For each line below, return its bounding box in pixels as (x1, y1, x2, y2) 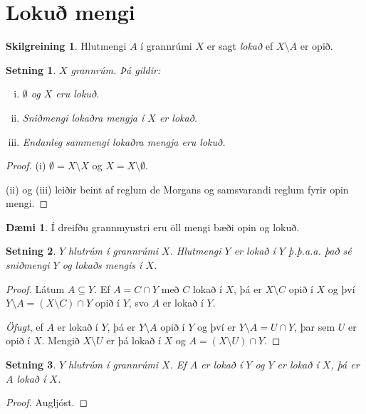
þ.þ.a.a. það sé (288, 243, 352, 258)
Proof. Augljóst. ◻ (6, 395, 88, 410)
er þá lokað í (106, 333, 161, 348)
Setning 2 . (6, 243, 56, 258)
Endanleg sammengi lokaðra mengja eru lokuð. (22, 134, 226, 149)
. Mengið (41, 333, 80, 348)
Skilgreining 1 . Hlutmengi (6, 38, 127, 53)
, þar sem (294, 319, 335, 334)
